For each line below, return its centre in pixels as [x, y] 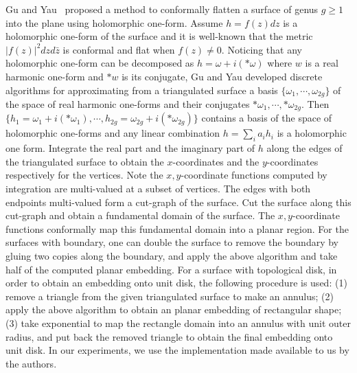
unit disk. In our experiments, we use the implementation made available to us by [177, 350]
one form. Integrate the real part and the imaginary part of [130, 148]
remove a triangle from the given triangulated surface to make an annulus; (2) [170, 296]
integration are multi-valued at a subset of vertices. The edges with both [158, 189]
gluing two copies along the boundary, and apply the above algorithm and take [172, 256]
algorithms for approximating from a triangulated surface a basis [142, 90]
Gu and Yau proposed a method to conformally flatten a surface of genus [162, 9]
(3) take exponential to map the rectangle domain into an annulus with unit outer [178, 323]
